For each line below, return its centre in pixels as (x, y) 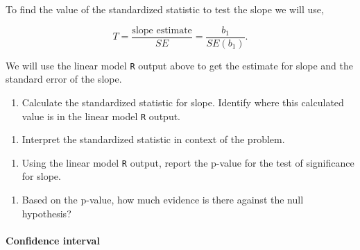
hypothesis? (46, 213)
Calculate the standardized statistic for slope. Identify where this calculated (183, 102)
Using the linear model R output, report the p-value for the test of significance (188, 162)
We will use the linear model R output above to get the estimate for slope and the (179, 65)
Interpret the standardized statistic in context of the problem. (153, 139)
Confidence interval (53, 240)
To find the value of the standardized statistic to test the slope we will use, (165, 9)
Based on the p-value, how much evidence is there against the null (163, 199)
